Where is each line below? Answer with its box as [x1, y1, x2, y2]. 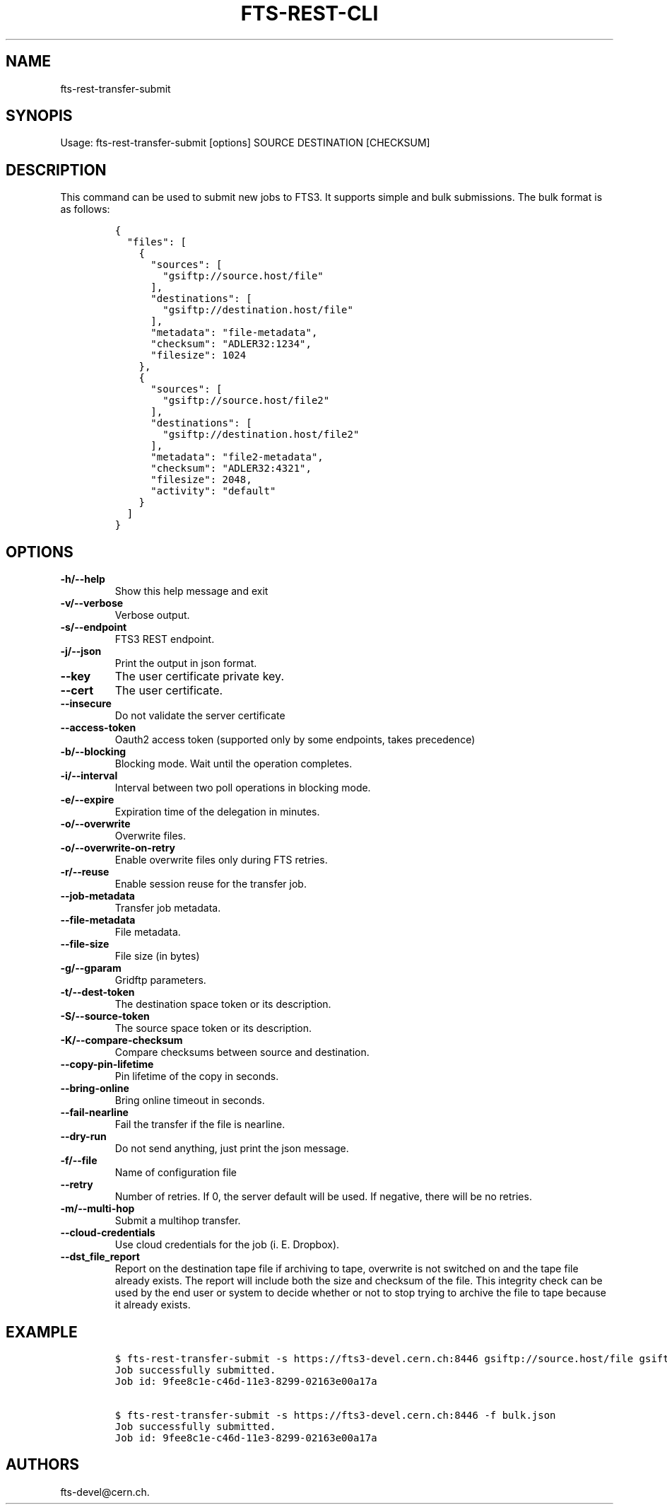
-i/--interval [60, 769, 118, 782]
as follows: [60, 203, 110, 216]
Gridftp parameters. [114, 974, 206, 987]
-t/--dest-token [60, 986, 135, 999]
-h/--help [60, 573, 105, 586]
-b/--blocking [60, 745, 126, 758]
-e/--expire [60, 794, 114, 806]
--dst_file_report [60, 1250, 140, 1263]
